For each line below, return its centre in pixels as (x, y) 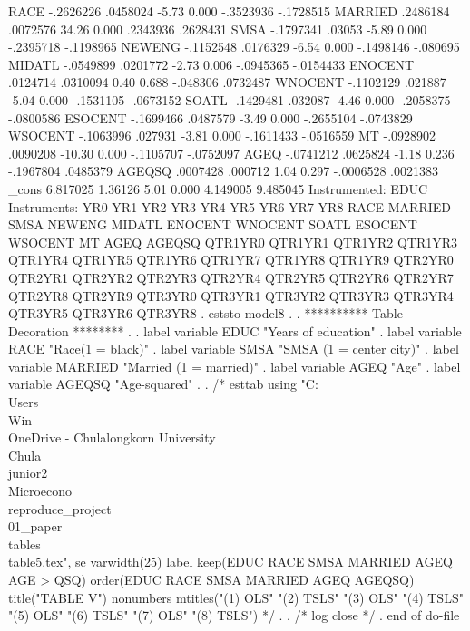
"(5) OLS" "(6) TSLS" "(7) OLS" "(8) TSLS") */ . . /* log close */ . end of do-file (234, 615)
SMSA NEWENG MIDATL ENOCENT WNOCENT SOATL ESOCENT (213, 224)
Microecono (40, 491)
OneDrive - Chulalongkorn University (112, 437)
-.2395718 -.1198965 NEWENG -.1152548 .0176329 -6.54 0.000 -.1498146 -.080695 (234, 47)
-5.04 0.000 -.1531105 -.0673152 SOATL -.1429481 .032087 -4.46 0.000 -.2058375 (230, 99)
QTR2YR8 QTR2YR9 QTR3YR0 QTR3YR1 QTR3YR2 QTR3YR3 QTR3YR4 (231, 295)
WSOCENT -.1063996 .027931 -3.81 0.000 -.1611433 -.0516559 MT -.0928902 (222, 136)
